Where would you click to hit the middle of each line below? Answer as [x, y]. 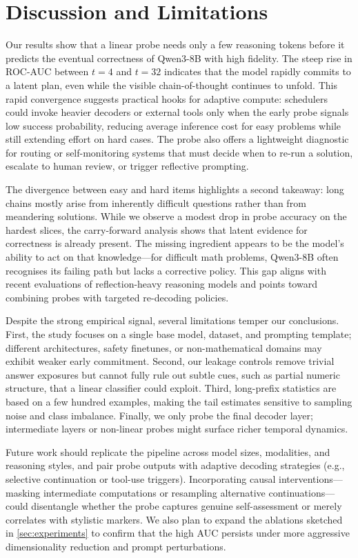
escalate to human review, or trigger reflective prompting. [127, 166]
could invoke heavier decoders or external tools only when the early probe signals [177, 112]
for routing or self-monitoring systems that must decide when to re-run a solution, [179, 152]
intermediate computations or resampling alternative [154, 492]
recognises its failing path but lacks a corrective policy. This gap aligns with [166, 270]
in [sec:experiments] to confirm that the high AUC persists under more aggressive [178, 533]
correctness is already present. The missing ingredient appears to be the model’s [175, 243]
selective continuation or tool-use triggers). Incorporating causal [141, 478]
